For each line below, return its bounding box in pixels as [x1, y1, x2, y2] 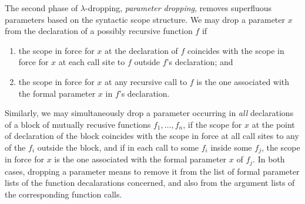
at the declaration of [105, 44, 178, 56]
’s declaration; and [166, 56, 233, 68]
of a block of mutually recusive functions [5, 118, 151, 130]
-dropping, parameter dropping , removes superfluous [85, 2, 272, 13]
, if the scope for [183, 118, 242, 130]
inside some [210, 141, 252, 153]
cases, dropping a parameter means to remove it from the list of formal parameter [5, 165, 300, 177]
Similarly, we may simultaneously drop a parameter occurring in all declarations [5, 107, 294, 119]
